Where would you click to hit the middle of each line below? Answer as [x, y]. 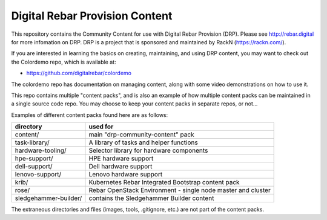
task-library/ [32, 142]
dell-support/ [34, 167]
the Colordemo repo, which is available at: [64, 62]
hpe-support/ [34, 159]
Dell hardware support [121, 167]
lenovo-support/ [38, 175]
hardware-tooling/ [41, 150]
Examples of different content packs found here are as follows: [90, 115]
